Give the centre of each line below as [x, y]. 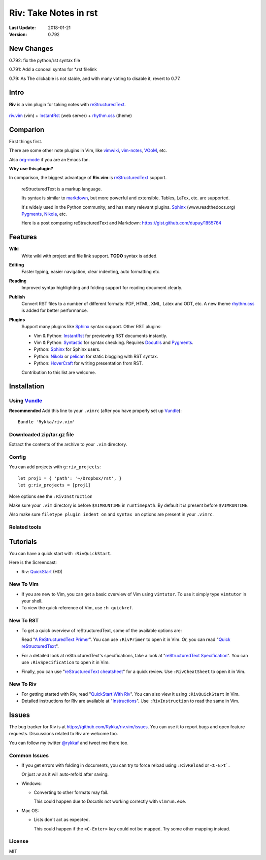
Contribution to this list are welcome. [59, 372]
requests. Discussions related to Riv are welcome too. [64, 734]
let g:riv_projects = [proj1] [54, 485]
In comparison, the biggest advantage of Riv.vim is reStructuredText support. [88, 178]
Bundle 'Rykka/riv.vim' [47, 422]
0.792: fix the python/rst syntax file [45, 60]
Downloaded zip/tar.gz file [42, 434]
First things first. [26, 141]
